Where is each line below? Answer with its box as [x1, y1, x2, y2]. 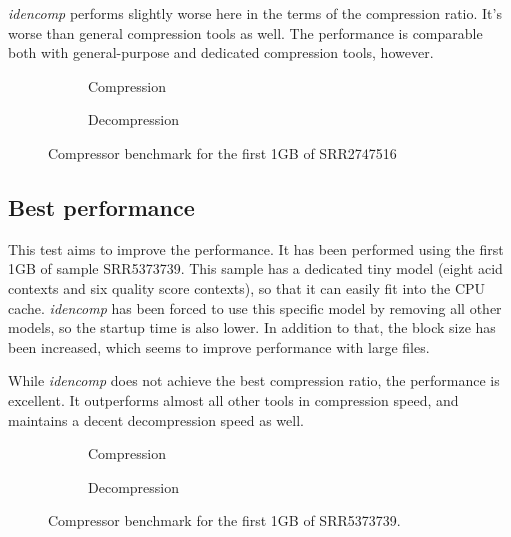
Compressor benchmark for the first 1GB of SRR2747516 [48, 142, 397, 163]
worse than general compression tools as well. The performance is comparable [8, 22, 483, 43]
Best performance [8, 191, 195, 222]
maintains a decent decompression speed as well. [8, 409, 304, 430]
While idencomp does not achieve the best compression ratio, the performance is [8, 370, 500, 391]
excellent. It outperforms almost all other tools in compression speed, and [8, 389, 459, 410]
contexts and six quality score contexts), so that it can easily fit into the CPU [8, 277, 486, 298]
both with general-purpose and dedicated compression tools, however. [8, 42, 434, 63]
